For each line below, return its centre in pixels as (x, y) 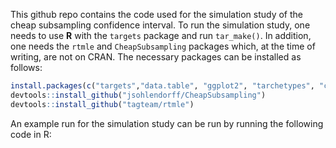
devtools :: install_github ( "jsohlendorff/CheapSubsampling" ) (138, 95)
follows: (26, 67)
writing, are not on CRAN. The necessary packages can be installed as (156, 57)
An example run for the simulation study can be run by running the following (167, 123)
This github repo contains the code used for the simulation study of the (156, 14)
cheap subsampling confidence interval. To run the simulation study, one (160, 25)
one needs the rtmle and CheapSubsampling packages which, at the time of (163, 46)
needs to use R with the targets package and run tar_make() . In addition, (161, 35)
